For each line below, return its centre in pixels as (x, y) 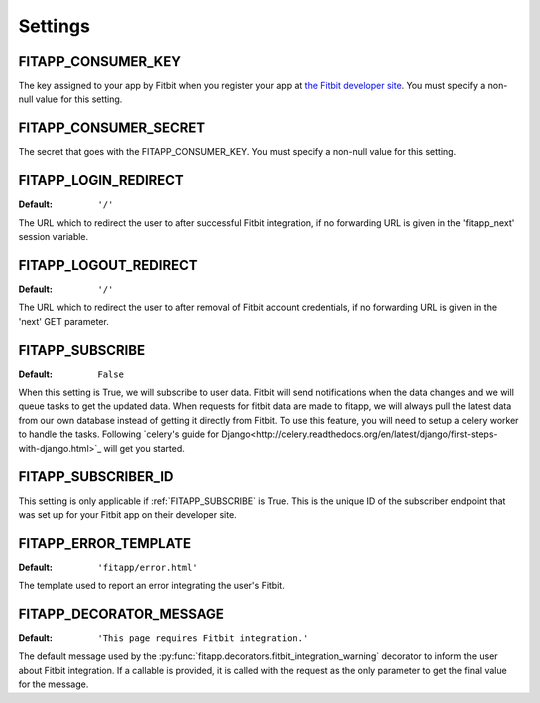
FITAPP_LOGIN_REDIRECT (101, 180)
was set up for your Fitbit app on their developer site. (127, 514)
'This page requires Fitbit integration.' (203, 638)
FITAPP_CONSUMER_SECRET (111, 128)
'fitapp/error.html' (148, 567)
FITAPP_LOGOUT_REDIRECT (108, 265)
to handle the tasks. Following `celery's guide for (119, 434)
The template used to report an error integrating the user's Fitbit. (151, 586)
